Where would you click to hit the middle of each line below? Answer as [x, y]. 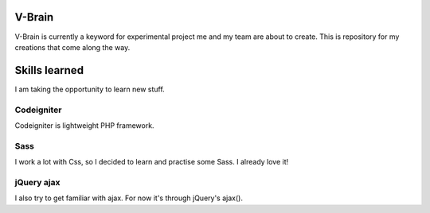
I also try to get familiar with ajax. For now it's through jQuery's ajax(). [129, 198]
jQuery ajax [37, 182]
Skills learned [49, 70]
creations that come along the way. [72, 47]
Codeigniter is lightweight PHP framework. [84, 125]
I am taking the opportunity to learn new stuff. [90, 89]
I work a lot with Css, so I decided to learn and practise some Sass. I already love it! [152, 162]
